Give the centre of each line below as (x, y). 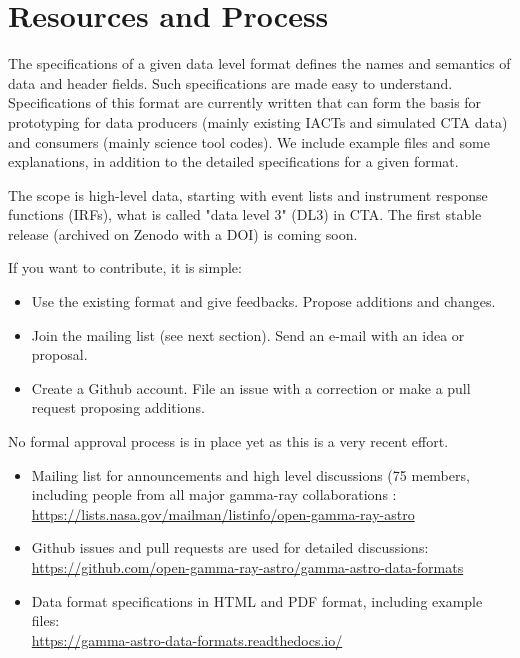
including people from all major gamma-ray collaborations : (214, 494)
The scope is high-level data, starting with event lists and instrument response (248, 194)
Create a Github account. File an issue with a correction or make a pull (251, 387)
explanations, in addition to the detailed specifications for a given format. (233, 161)
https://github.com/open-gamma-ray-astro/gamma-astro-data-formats (247, 567)
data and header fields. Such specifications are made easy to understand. (230, 82)
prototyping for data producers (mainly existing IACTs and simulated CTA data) (258, 121)
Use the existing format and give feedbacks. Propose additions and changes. (263, 301)
